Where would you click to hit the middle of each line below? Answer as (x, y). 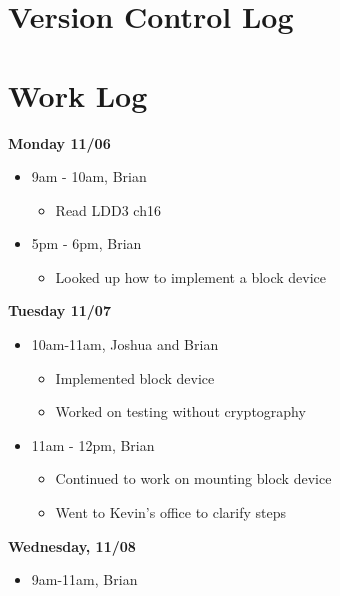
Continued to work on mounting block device (193, 478)
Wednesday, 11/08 (72, 545)
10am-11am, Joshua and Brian (125, 344)
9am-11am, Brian (84, 579)
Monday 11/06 (59, 142)
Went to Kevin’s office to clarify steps (171, 512)
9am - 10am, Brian (89, 176)
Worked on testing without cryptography (180, 411)
